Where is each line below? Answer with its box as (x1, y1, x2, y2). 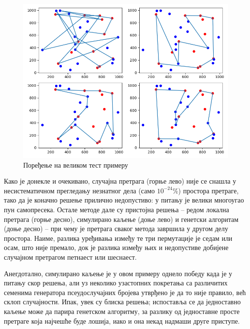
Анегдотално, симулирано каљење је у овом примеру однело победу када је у (4, 268, 233, 278)
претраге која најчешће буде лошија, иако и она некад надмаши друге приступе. (4, 315, 240, 326)
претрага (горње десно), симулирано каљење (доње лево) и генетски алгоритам (4, 214, 239, 224)
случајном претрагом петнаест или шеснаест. (4, 251, 137, 262)
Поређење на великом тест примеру (23, 159, 128, 170)
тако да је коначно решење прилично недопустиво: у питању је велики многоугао (4, 195, 244, 205)
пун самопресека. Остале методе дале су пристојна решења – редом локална (4, 204, 229, 214)
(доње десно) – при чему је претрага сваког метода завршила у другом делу (4, 223, 228, 234)
